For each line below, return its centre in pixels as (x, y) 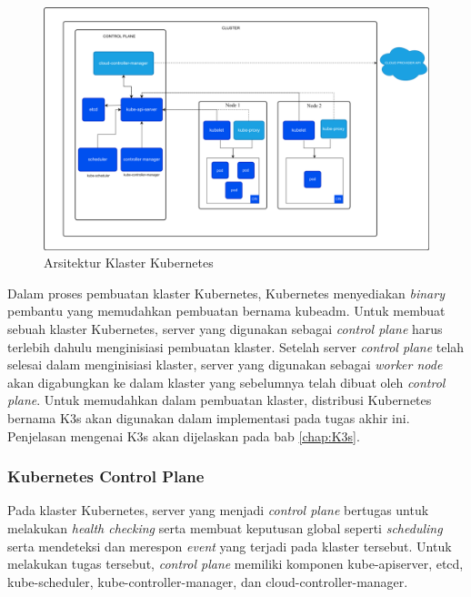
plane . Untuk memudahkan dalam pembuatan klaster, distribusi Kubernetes (220, 400)
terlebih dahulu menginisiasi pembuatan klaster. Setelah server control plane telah (236, 346)
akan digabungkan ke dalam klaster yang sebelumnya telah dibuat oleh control (226, 382)
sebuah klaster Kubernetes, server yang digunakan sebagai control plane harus (225, 329)
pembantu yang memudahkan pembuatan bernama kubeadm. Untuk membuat (226, 311)
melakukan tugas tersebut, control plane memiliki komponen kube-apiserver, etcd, (235, 564)
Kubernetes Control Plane (106, 476)
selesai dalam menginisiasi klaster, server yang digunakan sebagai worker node (225, 364)
